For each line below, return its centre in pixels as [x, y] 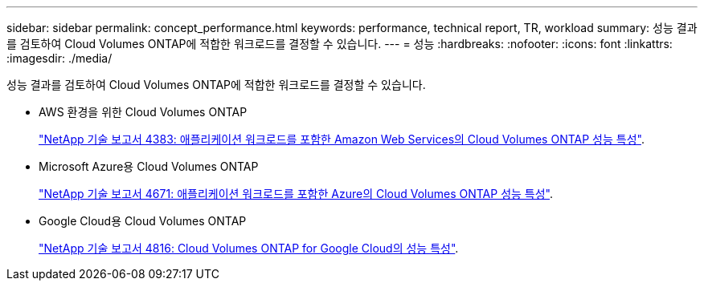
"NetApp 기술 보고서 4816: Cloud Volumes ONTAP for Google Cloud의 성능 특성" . [249, 248]
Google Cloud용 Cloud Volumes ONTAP [143, 221]
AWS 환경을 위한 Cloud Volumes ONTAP [143, 112]
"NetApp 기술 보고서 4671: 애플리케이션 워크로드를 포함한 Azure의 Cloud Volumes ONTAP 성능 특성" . [296, 194]
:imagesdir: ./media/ [59, 58]
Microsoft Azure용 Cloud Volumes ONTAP [149, 166]
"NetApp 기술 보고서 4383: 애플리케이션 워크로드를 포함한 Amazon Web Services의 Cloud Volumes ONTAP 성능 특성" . [342, 139]
